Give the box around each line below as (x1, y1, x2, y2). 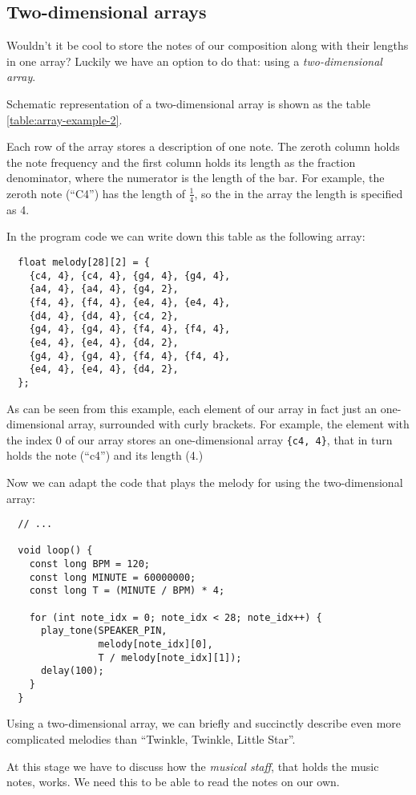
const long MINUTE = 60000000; (29, 571, 196, 583)
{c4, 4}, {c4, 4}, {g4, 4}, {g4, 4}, (29, 270, 231, 282)
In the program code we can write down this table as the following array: (6, 228, 366, 245)
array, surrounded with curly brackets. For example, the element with (68, 416, 410, 432)
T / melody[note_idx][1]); (98, 651, 242, 663)
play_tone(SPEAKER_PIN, (40, 625, 168, 637)
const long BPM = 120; (29, 558, 150, 570)
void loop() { (18, 545, 93, 557)
